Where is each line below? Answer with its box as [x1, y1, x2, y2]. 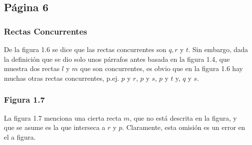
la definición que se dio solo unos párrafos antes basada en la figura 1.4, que [4, 54, 230, 64]
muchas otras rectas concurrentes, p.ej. [4, 72, 119, 83]
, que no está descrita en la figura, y [129, 112, 237, 123]
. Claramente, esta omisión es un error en [122, 122, 245, 132]
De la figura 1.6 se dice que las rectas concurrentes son [4, 44, 166, 54]
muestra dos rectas [4, 63, 60, 73]
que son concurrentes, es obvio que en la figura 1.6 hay [80, 63, 243, 73]
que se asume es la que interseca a [4, 122, 106, 132]
